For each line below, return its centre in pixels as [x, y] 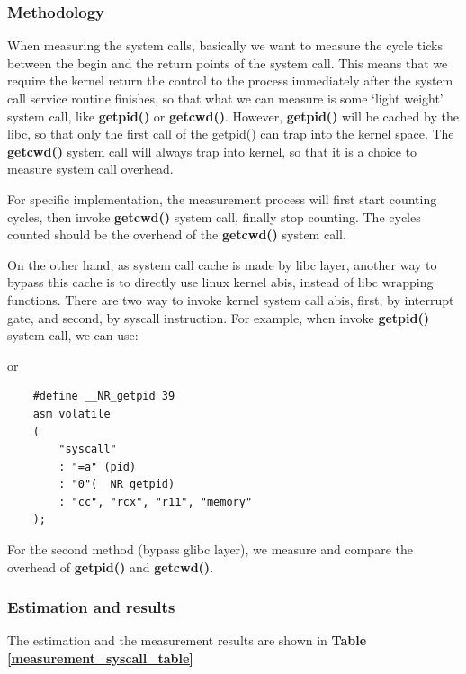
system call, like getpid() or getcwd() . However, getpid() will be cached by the [233, 116]
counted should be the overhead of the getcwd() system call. [177, 234]
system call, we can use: [73, 335]
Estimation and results [91, 607]
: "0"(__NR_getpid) [117, 485]
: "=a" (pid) [98, 467]
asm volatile [72, 413]
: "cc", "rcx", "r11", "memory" [156, 502]
